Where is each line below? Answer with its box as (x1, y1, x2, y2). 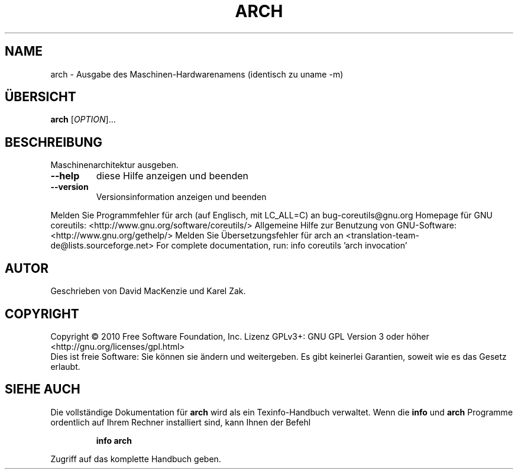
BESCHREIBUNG (5, 134, 103, 150)
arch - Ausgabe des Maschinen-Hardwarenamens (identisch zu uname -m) (50, 69, 344, 79)
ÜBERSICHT (5, 89, 76, 105)
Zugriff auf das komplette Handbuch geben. (50, 453, 221, 464)
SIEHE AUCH (5, 382, 80, 397)
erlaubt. (50, 361, 80, 372)
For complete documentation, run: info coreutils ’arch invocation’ (156, 240, 407, 251)
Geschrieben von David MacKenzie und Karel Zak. (50, 286, 246, 296)
